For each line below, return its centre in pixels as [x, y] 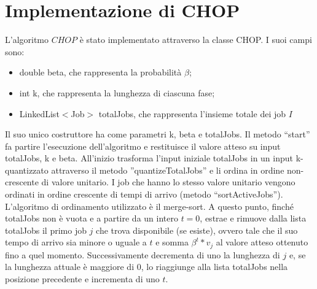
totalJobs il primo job [46, 230]
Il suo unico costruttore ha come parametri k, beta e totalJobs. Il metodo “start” [158, 134]
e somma [172, 242]
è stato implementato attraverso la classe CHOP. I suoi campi [196, 40]
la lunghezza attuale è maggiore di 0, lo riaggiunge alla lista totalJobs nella [147, 267]
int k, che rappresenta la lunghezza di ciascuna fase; [117, 92]
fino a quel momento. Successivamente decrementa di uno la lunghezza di [143, 254]
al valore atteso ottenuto [262, 242]
